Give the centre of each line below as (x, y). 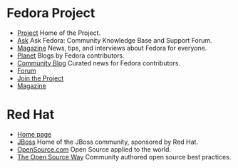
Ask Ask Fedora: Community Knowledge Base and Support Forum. (114, 40)
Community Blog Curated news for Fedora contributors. (99, 63)
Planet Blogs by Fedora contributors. (71, 56)
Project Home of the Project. (59, 33)
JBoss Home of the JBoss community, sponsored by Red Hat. (108, 142)
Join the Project (40, 78)
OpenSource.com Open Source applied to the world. (94, 149)
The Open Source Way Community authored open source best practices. (124, 157)
